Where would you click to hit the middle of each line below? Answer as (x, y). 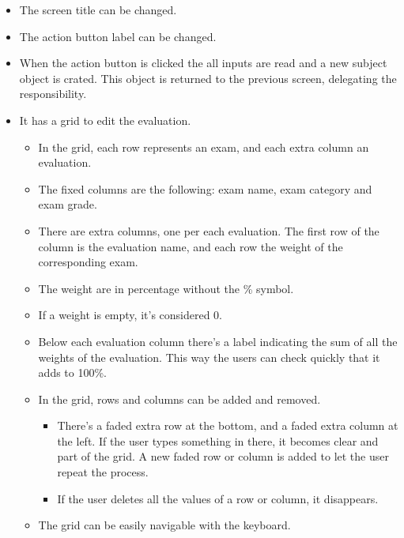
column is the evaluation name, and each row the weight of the (191, 246)
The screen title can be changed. (98, 9)
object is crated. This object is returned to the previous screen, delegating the (208, 78)
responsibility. (53, 94)
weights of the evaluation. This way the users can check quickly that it (209, 357)
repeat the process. (103, 472)
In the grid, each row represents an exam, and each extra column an (204, 147)
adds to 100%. (73, 372)
